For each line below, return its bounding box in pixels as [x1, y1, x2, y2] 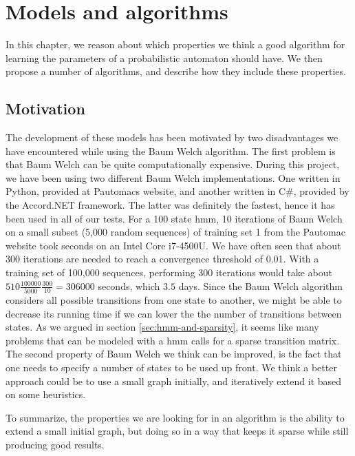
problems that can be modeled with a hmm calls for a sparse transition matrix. [6, 333, 340, 347]
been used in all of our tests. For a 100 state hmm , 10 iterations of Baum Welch [6, 211, 343, 225]
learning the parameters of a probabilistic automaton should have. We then [6, 50, 323, 65]
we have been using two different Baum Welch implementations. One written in [6, 170, 341, 185]
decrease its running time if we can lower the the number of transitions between [6, 306, 342, 320]
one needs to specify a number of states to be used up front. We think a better [6, 360, 337, 374]
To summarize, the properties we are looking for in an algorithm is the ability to [6, 410, 345, 424]
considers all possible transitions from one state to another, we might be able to [6, 292, 342, 307]
